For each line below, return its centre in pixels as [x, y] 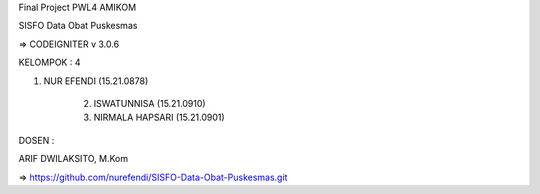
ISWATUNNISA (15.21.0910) [149, 103]
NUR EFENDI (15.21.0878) [96, 81]
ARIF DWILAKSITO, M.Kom [73, 159]
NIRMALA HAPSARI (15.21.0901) [159, 117]
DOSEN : [36, 140]
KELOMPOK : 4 [49, 62]
